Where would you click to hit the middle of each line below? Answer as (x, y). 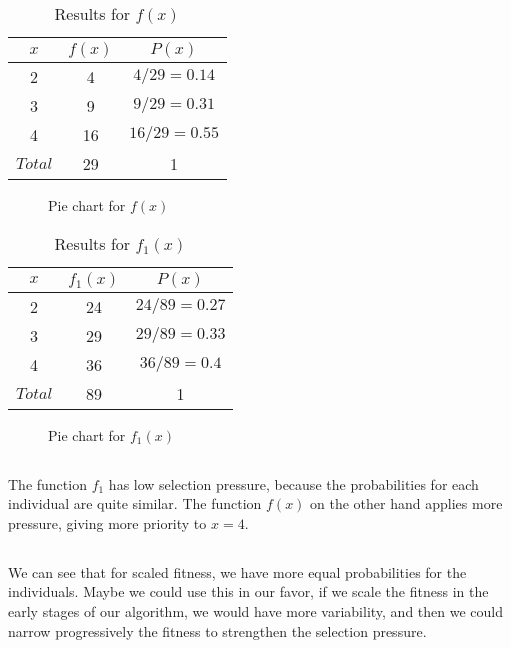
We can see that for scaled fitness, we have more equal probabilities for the (237, 571)
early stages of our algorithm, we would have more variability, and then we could (256, 610)
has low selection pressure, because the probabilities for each (293, 483)
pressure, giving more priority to (107, 522)
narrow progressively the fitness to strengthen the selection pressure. (217, 630)
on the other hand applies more (406, 503)
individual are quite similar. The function (135, 503)
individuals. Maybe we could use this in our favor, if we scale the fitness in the (248, 591)
